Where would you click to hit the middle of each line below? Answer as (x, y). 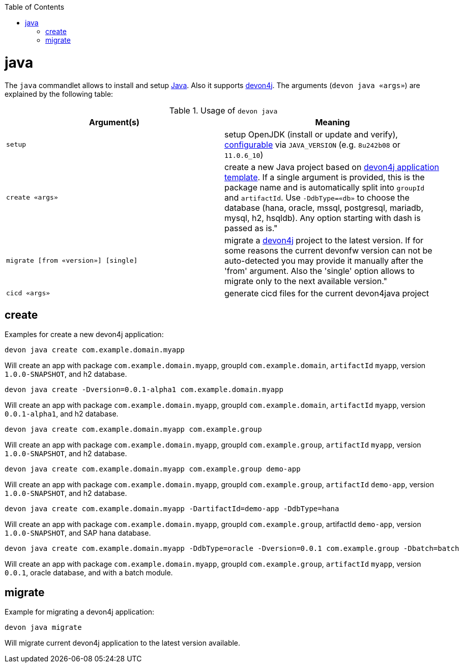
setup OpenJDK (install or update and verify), (311, 134)
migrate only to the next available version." (306, 281)
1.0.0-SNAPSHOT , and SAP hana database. (78, 533)
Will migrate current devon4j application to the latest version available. (123, 643)
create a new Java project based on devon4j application (332, 167)
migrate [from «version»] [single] (72, 260)
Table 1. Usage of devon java (223, 110)
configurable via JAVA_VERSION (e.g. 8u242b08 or (312, 144)
